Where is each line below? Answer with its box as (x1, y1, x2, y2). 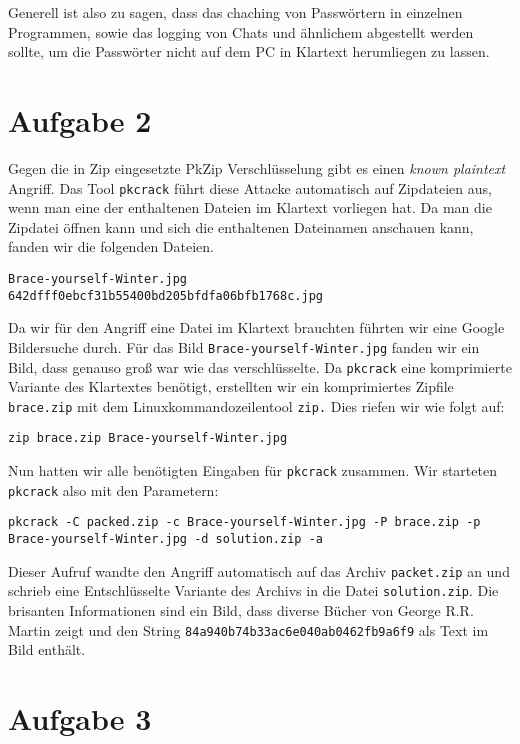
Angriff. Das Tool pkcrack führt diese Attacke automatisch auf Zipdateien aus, (8, 177, 492, 198)
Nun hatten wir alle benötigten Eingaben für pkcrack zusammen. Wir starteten (8, 460, 497, 481)
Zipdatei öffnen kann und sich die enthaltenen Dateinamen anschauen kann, (8, 216, 474, 237)
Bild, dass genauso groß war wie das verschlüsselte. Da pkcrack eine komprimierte (8, 356, 512, 377)
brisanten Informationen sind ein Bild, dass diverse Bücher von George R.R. (8, 600, 474, 620)
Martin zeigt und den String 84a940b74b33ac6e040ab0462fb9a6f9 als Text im (8, 619, 489, 640)
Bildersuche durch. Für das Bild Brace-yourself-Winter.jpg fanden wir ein (8, 336, 480, 357)
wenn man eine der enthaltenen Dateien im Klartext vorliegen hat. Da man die (8, 197, 492, 218)
